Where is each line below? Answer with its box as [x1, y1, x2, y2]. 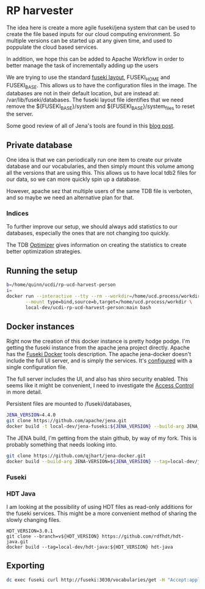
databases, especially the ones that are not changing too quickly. [6, 230, 170, 237]
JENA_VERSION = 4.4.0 [6, 412, 56, 419]
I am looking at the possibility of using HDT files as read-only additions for [6, 503, 193, 511]
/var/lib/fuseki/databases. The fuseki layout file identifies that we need [6, 96, 184, 103]
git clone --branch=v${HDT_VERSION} [6, 533, 99, 540]
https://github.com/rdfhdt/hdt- [101, 533, 184, 540]
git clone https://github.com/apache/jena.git [6, 418, 127, 424]
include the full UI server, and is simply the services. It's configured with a [6, 357, 192, 364]
